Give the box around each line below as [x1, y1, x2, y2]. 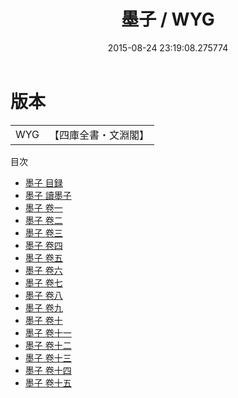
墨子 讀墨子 [24, 189, 72, 201]
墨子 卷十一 [24, 326, 72, 339]
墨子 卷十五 [24, 376, 72, 389]
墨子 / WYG [121, 8, 215, 31]
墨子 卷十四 [24, 364, 72, 376]
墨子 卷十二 [24, 339, 72, 351]
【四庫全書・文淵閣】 [49, 128, 150, 142]
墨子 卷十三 [24, 351, 72, 364]
